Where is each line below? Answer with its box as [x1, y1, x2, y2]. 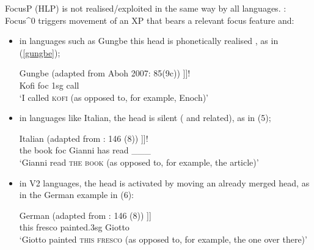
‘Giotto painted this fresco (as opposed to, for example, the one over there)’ [19, 232, 307, 245]
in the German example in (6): [19, 188, 134, 201]
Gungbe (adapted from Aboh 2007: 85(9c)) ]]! [19, 67, 191, 79]
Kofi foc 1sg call [19, 78, 79, 91]
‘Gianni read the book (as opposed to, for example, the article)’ [19, 155, 259, 168]
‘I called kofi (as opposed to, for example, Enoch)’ [19, 90, 209, 103]
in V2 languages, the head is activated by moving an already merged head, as [19, 176, 310, 189]
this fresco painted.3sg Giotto [19, 221, 130, 233]
